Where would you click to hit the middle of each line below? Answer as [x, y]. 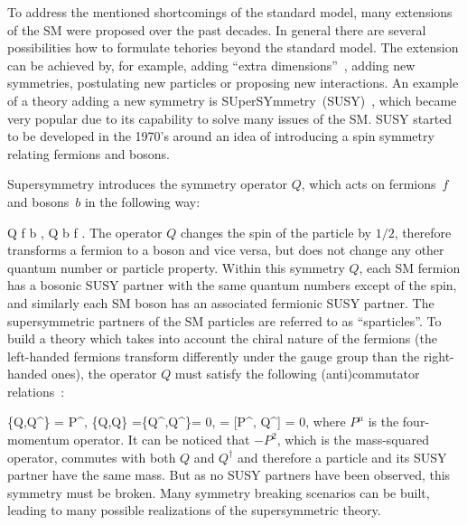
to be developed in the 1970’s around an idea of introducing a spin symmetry [221, 136]
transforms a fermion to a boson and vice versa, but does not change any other [226, 250]
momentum [38, 440]
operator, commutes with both [92, 457]
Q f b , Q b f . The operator [85, 232]
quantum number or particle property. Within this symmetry [176, 267]
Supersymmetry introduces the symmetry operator [148, 184]
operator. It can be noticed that [162, 440]
